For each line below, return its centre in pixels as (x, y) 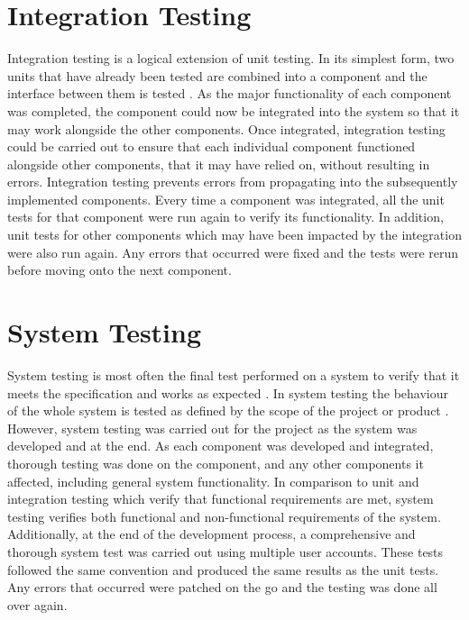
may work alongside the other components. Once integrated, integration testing (226, 128)
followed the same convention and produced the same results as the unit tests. (223, 569)
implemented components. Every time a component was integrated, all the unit (226, 199)
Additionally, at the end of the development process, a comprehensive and (212, 534)
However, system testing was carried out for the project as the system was (212, 428)
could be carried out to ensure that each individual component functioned (212, 146)
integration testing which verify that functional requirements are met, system (221, 499)
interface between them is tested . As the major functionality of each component (230, 93)
